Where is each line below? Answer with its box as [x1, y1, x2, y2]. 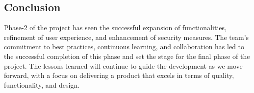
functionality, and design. [4, 79, 80, 90]
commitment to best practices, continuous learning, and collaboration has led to [4, 41, 245, 52]
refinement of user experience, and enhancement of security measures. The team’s [4, 32, 249, 42]
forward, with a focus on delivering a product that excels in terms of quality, [4, 70, 234, 80]
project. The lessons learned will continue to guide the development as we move [4, 60, 243, 71]
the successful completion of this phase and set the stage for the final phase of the [4, 51, 250, 61]
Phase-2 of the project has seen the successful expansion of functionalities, [4, 22, 227, 33]
